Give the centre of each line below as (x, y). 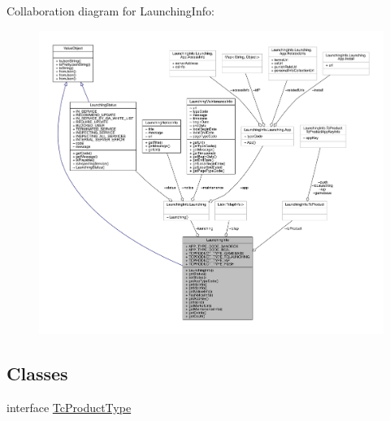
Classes (37, 373)
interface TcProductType (69, 407)
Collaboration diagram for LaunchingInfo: (110, 11)
